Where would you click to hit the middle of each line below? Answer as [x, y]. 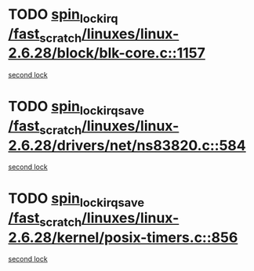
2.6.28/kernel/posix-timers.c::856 [123, 237]
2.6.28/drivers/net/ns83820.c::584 [127, 145]
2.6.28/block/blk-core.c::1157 [107, 53]
